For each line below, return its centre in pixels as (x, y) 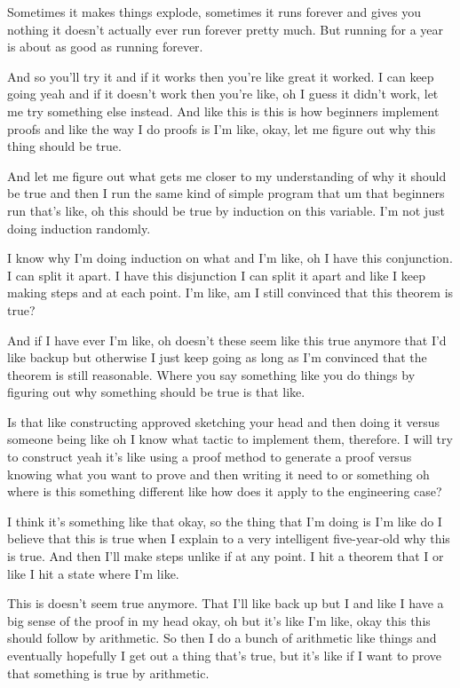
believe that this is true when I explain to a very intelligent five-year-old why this (229, 538)
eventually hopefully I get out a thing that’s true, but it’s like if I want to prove (225, 655)
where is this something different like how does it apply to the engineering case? (225, 491)
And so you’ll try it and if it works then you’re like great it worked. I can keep (221, 76)
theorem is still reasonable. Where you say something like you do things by (211, 374)
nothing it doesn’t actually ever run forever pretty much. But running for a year (226, 29)
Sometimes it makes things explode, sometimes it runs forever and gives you (214, 12)
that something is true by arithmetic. (108, 672)
